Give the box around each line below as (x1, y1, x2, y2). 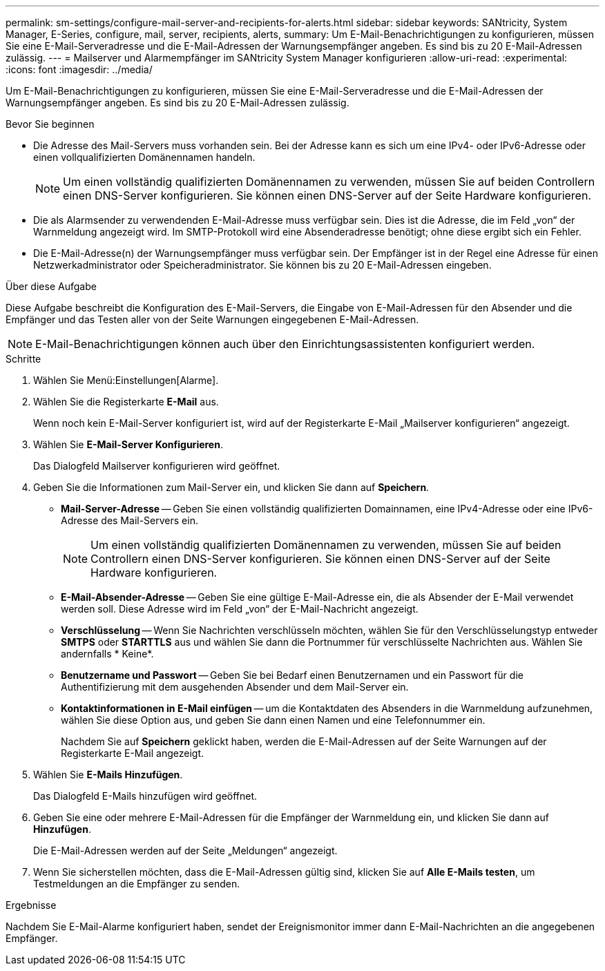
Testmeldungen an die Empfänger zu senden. (33, 878, 240, 890)
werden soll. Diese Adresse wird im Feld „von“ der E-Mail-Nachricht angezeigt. (61, 603, 419, 615)
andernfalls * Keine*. (61, 648, 154, 660)
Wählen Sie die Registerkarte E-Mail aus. (33, 396, 219, 407)
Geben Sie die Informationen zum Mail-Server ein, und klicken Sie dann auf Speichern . (33, 481, 430, 493)
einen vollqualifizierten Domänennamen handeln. (33, 151, 256, 163)
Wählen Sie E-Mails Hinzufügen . (33, 769, 183, 780)
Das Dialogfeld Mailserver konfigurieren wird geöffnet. (33, 460, 280, 472)
